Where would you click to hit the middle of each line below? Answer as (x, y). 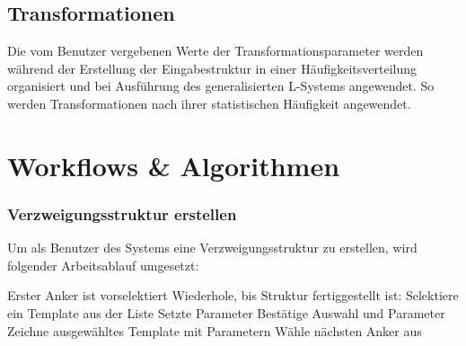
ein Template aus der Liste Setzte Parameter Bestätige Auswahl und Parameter (226, 312)
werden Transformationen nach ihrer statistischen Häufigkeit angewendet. (209, 103)
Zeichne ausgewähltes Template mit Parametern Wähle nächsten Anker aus (215, 330)
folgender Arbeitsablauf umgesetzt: (103, 265)
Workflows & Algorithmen (174, 165)
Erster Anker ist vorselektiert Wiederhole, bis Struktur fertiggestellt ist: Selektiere (233, 295)
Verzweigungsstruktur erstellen (122, 213)
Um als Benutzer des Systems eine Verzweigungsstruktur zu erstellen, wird (212, 248)
